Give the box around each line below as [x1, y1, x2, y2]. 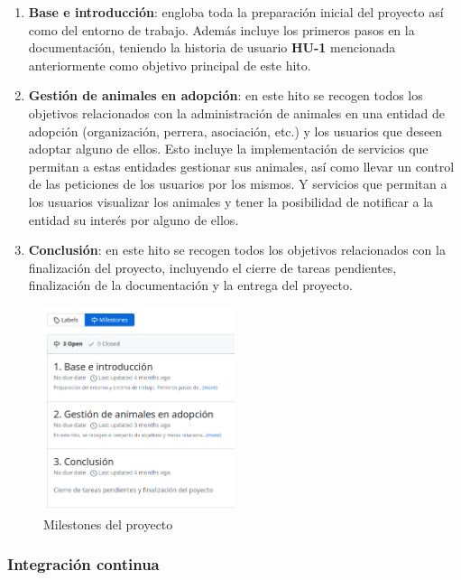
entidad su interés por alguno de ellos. [28, 210, 239, 229]
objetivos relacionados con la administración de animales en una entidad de [28, 103, 446, 122]
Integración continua [7, 553, 160, 575]
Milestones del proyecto [43, 514, 173, 533]
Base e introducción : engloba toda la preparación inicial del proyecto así [28, 3, 444, 21]
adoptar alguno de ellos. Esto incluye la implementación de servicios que [28, 139, 429, 158]
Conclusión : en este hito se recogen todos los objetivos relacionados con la [28, 240, 446, 259]
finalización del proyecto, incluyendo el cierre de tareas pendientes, [28, 257, 397, 276]
